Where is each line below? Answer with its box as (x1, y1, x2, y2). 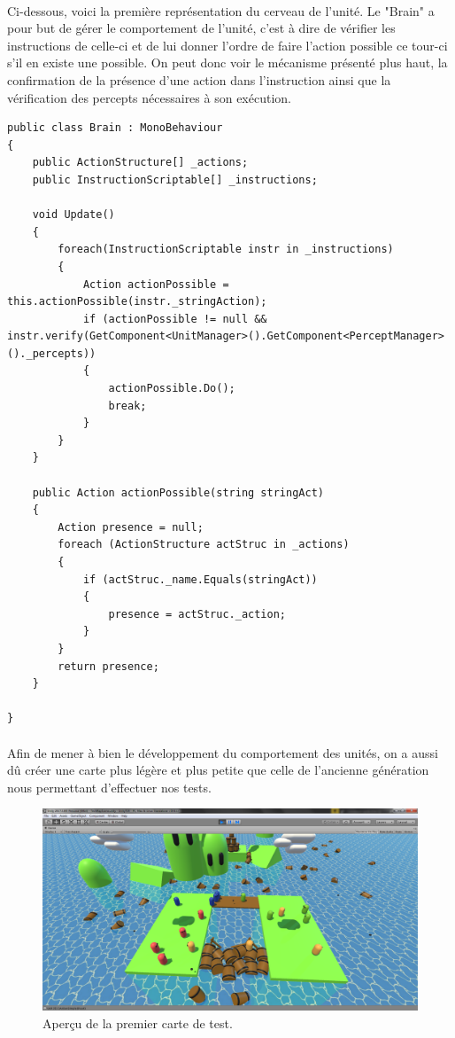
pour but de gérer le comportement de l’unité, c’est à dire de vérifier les (7, 19, 396, 37)
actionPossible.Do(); (108, 382, 235, 395)
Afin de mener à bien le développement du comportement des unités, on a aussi (7, 743, 438, 761)
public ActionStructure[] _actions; (32, 156, 249, 169)
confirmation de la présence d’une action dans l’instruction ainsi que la (7, 70, 391, 89)
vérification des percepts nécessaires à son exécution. (7, 88, 291, 106)
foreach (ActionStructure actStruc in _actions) (58, 538, 350, 551)
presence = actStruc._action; (108, 607, 286, 620)
